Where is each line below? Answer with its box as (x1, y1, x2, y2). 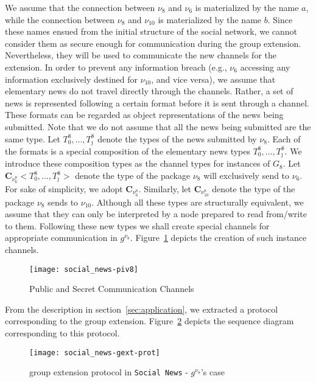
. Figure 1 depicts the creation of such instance (130, 231, 307, 244)
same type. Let (5, 132, 60, 145)
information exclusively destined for (5, 72, 138, 85)
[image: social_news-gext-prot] (29, 348, 160, 357)
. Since (267, 13, 293, 26)
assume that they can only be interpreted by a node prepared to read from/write (5, 207, 307, 220)
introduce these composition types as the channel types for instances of (5, 157, 270, 170)
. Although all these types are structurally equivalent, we (91, 195, 304, 208)
